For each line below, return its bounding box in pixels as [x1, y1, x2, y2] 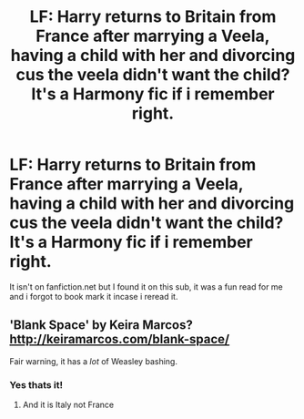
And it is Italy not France [22, 399, 115, 411]
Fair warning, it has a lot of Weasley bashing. [9, 355, 177, 366]
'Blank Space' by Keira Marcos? [9, 317, 193, 333]
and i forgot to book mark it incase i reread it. [9, 291, 178, 301]
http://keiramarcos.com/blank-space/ [9, 332, 230, 347]
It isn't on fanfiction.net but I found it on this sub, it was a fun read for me [9, 281, 284, 292]
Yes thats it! [9, 378, 64, 391]
